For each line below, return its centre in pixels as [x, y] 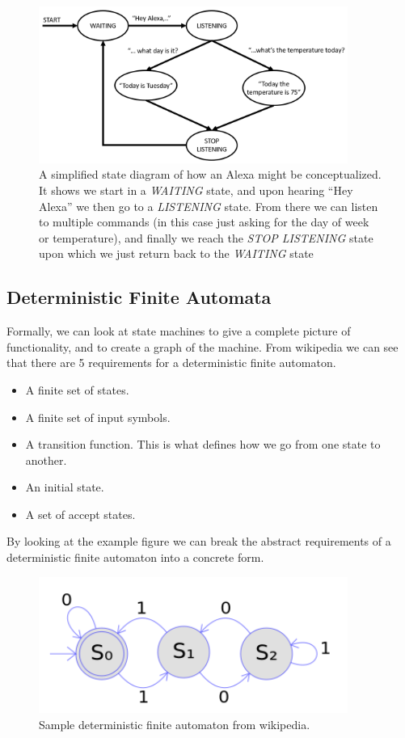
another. [46, 460]
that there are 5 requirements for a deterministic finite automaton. [171, 363]
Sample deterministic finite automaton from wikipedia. [175, 724]
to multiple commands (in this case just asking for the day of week [204, 222]
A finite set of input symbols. [98, 417]
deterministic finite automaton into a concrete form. [135, 557]
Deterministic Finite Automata [139, 297]
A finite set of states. [77, 389]
